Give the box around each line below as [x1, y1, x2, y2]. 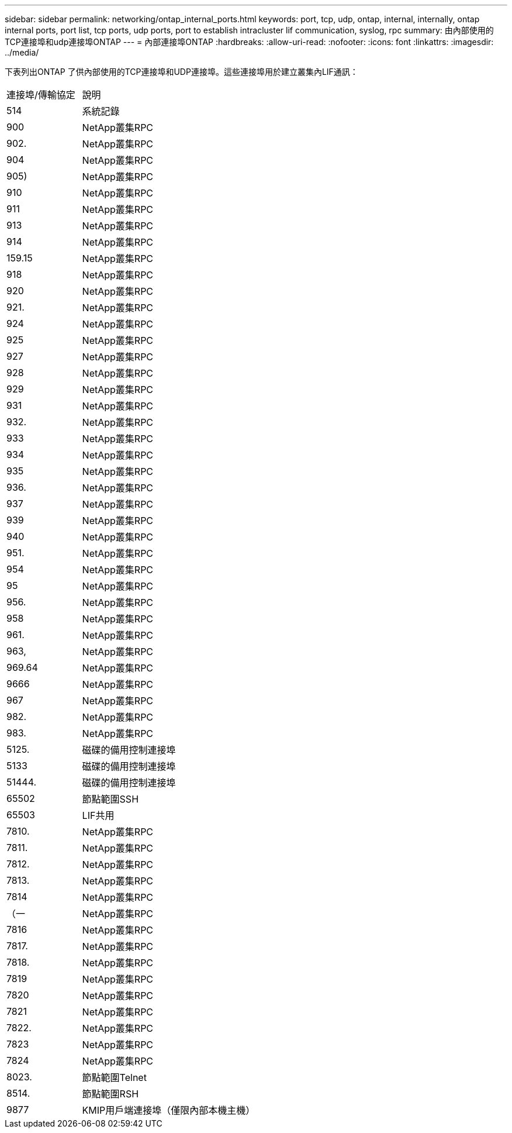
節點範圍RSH [82, 1088, 139, 1100]
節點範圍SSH [82, 793, 139, 805]
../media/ [5, 47, 39, 57]
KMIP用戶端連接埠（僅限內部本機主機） [82, 1104, 255, 1116]
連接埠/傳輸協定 [6, 89, 75, 101]
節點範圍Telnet [82, 1072, 147, 1083]
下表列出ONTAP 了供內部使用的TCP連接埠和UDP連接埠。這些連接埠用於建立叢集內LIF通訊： [5, 67, 358, 77]
